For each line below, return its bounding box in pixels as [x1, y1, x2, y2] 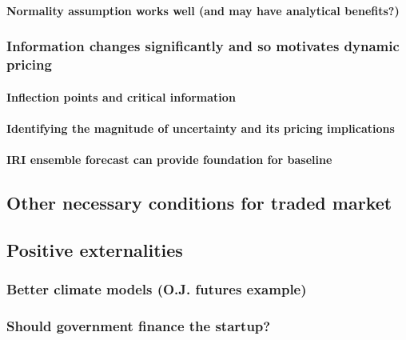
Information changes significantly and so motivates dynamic [6, 36, 400, 56]
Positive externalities [6, 237, 183, 262]
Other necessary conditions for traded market [6, 190, 392, 214]
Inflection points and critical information [6, 88, 236, 105]
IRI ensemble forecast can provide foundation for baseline [6, 150, 332, 167]
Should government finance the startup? [6, 315, 271, 335]
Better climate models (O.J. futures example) [6, 279, 307, 298]
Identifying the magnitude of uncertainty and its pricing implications [6, 119, 395, 136]
